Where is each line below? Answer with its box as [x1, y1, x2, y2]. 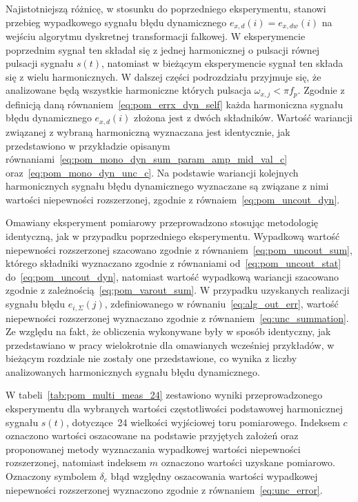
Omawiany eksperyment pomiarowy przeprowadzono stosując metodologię [6, 215, 319, 230]
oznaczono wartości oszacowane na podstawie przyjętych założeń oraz [6, 428, 299, 443]
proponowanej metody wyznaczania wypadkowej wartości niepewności [6, 441, 301, 456]
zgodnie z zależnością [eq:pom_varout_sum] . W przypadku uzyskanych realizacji [6, 283, 350, 297]
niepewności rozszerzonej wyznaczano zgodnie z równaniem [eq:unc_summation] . [6, 310, 349, 325]
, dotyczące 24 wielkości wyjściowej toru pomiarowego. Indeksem [66, 414, 340, 429]
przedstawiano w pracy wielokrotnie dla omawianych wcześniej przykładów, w [6, 337, 335, 352]
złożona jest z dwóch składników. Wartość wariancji [133, 110, 352, 125]
